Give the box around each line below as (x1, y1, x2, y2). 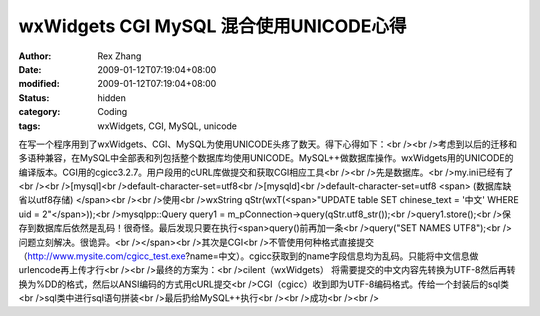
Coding (97, 106, 128, 118)
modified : (18, 78, 60, 90)
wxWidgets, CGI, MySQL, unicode (97, 120, 238, 132)
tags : (18, 120, 41, 132)
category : (18, 106, 61, 118)
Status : (18, 91, 50, 104)
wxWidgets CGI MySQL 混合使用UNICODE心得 (18, 15, 407, 37)
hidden (97, 91, 127, 104)
